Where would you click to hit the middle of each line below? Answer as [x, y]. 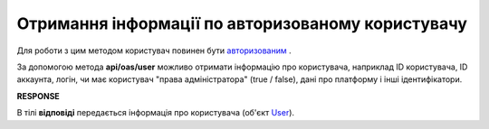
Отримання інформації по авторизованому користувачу [242, 23]
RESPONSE [38, 96]
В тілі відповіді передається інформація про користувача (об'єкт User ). [155, 113]
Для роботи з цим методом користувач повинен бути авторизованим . [154, 51]
